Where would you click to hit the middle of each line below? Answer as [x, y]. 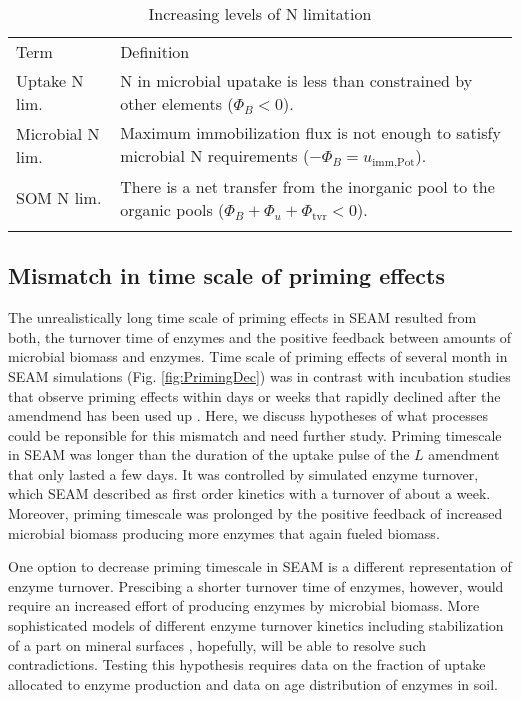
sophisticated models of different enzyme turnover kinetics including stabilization [256, 625]
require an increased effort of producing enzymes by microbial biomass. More [244, 605]
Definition [155, 51]
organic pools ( [172, 209]
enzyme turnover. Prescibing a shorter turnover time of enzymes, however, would [256, 585]
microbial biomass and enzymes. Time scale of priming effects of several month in [258, 356]
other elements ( [177, 103]
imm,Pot [393, 162]
